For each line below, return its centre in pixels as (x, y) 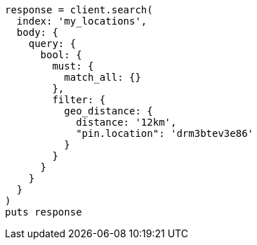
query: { (52, 44)
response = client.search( (79, 10)
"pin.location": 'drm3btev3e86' (165, 133)
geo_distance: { (108, 111)
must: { (73, 66)
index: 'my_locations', (82, 21)
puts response (44, 212)
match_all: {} (103, 77)
